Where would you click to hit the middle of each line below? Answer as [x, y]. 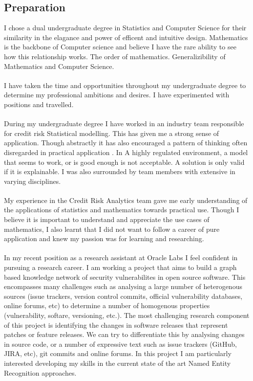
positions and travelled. [39, 104]
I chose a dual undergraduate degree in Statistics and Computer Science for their [125, 28]
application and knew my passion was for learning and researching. [104, 238]
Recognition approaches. [40, 372]
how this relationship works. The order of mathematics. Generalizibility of [115, 56]
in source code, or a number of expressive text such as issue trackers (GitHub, [120, 344]
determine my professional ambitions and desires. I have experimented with [117, 95]
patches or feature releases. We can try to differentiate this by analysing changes [124, 334]
